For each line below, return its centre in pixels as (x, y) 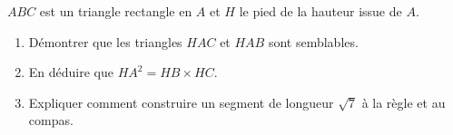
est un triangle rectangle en (116, 11)
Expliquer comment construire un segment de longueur (181, 102)
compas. (51, 120)
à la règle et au (404, 102)
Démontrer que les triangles (105, 41)
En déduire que (71, 72)
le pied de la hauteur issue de (320, 11)
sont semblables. (313, 41)
